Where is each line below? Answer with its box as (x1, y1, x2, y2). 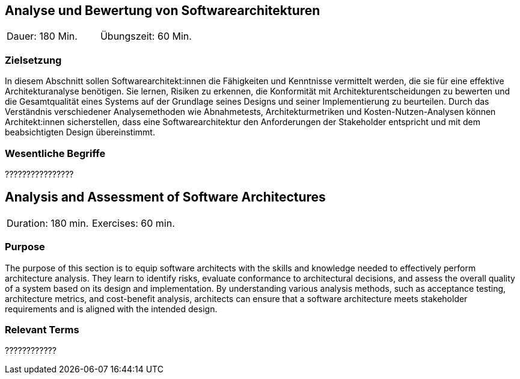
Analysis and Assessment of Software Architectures (5, 189, 326, 205)
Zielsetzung (5, 54, 62, 66)
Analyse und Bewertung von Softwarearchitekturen (5, 3, 320, 18)
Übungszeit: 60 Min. (100, 30, 192, 43)
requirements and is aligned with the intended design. (5, 303, 218, 314)
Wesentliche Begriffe (5, 147, 106, 159)
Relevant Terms (5, 323, 79, 336)
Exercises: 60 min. (91, 217, 175, 229)
